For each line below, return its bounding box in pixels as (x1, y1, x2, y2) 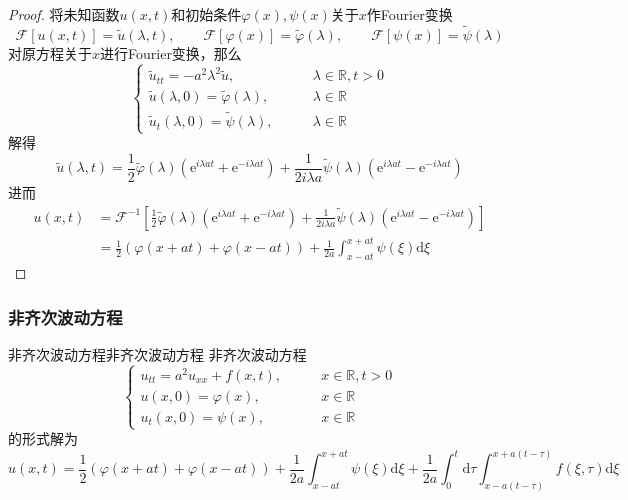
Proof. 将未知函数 (8, 4, 120, 24)
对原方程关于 (8, 42, 92, 63)
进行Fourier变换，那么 (100, 42, 242, 63)
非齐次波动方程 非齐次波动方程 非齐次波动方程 (8, 343, 307, 364)
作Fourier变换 (366, 4, 453, 24)
